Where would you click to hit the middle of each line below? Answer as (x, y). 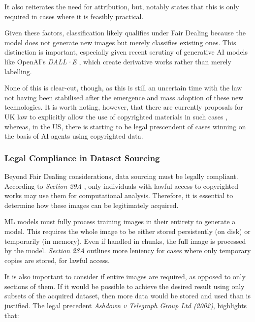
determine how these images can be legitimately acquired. (92, 205)
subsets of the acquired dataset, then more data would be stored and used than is (127, 296)
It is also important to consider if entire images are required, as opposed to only (125, 277)
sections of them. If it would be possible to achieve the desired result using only (125, 286)
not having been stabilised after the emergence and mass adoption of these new (124, 97)
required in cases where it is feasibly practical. (74, 16)
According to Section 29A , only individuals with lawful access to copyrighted (122, 186)
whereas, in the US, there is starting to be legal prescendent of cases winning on (125, 126)
